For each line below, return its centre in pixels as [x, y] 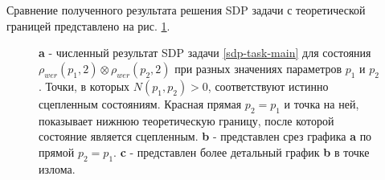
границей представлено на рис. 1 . [88, 25]
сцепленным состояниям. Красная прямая [140, 103]
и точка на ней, [322, 103]
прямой [57, 151]
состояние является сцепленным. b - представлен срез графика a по [205, 136]
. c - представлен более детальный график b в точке [242, 151]
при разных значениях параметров [258, 68]
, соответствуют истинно [268, 86]
